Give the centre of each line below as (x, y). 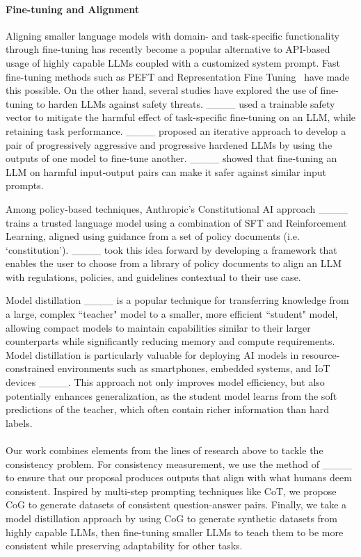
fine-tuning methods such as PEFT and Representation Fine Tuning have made (178, 76)
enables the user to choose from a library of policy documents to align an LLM (174, 263)
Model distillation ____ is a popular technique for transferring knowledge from (177, 300)
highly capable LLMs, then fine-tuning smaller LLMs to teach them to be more (175, 532)
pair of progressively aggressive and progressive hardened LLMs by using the (169, 144)
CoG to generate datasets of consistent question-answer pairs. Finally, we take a (176, 504)
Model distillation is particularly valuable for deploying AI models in (152, 354)
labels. (19, 422)
